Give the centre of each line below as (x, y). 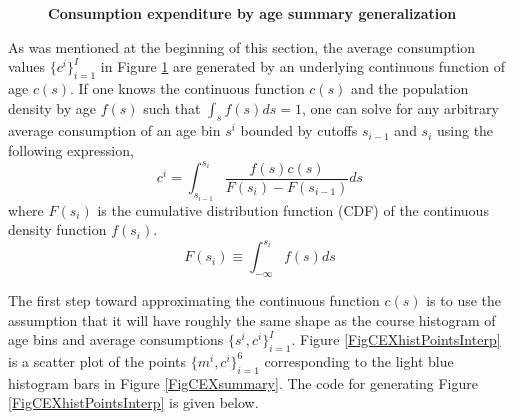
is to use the (464, 299)
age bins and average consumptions (116, 339)
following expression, (71, 149)
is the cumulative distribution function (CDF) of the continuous (293, 209)
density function (57, 229)
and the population (410, 87)
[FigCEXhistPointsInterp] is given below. (133, 402)
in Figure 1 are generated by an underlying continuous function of (302, 66)
